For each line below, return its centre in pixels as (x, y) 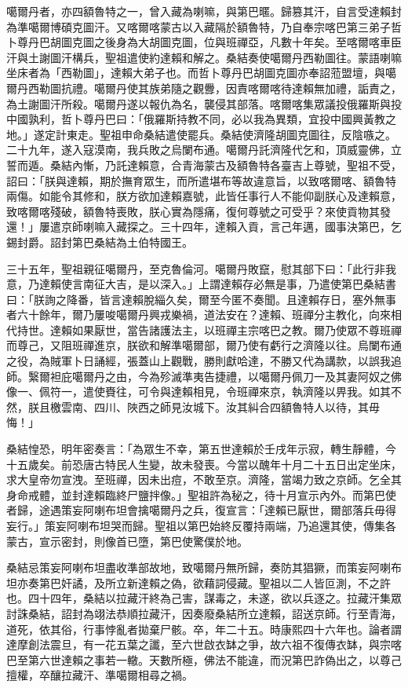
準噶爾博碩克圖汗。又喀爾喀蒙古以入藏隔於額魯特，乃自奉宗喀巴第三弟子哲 (209, 26)
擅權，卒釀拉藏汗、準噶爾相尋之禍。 (100, 675)
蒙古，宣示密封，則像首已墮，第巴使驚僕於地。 (127, 541)
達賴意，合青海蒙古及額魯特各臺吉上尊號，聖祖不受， (264, 165)
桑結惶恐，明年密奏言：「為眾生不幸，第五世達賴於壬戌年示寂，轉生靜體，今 (201, 449)
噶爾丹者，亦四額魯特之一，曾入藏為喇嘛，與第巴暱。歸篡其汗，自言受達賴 (199, 11)
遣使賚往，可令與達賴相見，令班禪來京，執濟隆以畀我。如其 (237, 392)
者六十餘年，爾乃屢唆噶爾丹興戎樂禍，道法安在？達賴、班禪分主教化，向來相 (204, 315)
